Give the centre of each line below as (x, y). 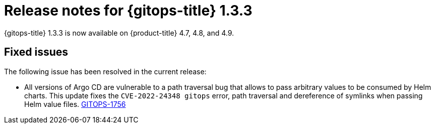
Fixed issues (36, 52)
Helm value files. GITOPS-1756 (75, 104)
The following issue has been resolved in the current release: (105, 71)
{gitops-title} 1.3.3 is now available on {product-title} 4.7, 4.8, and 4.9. (119, 33)
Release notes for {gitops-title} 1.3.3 (128, 11)
